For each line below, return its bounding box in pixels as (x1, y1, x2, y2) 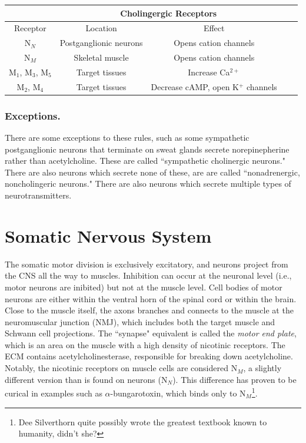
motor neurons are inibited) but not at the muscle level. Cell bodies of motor (5, 280, 282, 293)
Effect (203, 22, 225, 34)
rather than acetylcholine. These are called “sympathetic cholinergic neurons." (5, 154, 285, 167)
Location (85, 22, 117, 34)
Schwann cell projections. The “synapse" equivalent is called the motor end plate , (5, 327, 297, 339)
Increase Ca (188, 65, 230, 78)
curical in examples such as (5, 386, 102, 399)
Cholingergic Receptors (120, 6, 217, 19)
